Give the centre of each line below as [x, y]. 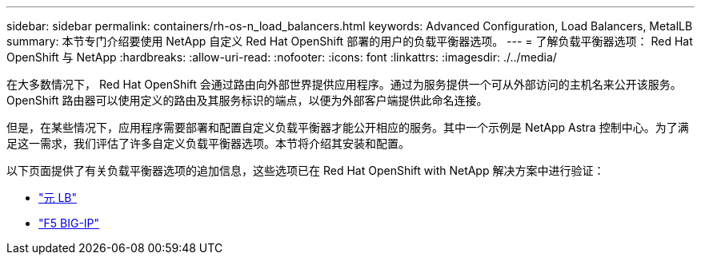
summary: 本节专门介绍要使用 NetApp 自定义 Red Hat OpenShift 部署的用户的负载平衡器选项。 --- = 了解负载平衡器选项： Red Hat [350, 41]
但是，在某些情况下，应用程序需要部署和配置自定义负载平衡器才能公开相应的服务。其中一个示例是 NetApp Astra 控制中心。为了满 [348, 127]
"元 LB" [58, 198]
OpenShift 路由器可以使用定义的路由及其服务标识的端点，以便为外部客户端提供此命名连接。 [247, 100]
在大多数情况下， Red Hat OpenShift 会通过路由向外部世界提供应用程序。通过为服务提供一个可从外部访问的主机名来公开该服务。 [344, 84]
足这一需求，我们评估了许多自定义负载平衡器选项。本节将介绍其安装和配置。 [208, 143]
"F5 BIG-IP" [69, 223]
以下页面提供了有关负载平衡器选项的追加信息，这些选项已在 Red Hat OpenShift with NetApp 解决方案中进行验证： [306, 170]
